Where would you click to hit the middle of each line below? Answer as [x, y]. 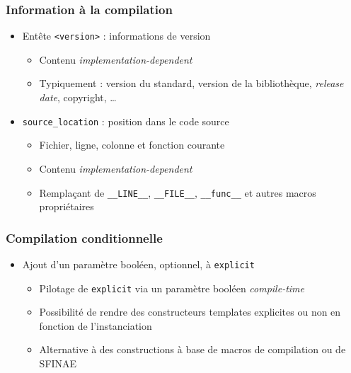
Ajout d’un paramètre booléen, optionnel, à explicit [138, 264]
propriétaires [67, 206]
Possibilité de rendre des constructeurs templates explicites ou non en [190, 312]
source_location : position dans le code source [126, 121]
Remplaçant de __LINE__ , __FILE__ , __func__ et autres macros [178, 192]
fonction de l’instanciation [96, 325]
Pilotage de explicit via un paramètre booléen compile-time [172, 288]
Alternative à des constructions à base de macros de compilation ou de [192, 349]
